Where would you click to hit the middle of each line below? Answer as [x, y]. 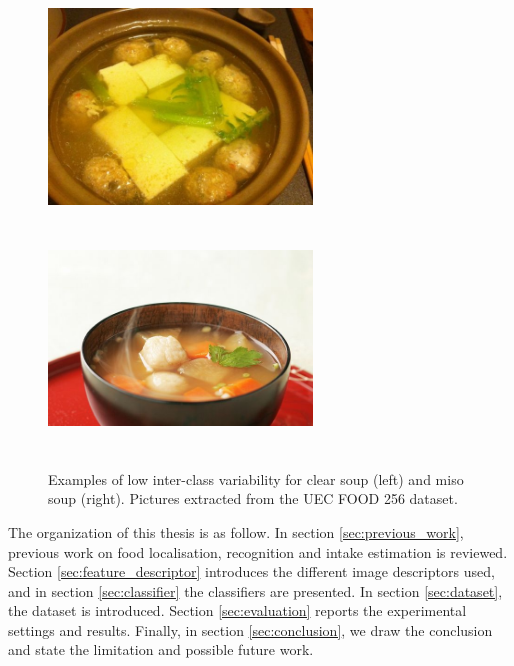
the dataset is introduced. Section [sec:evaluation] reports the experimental [237, 610]
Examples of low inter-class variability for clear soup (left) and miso [256, 478]
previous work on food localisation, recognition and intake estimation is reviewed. [258, 551]
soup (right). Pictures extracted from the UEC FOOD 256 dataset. [253, 498]
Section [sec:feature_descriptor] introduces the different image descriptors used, [251, 571]
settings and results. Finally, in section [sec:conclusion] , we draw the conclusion [250, 629]
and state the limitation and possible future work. [161, 649]
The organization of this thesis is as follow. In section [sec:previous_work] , [236, 531]
